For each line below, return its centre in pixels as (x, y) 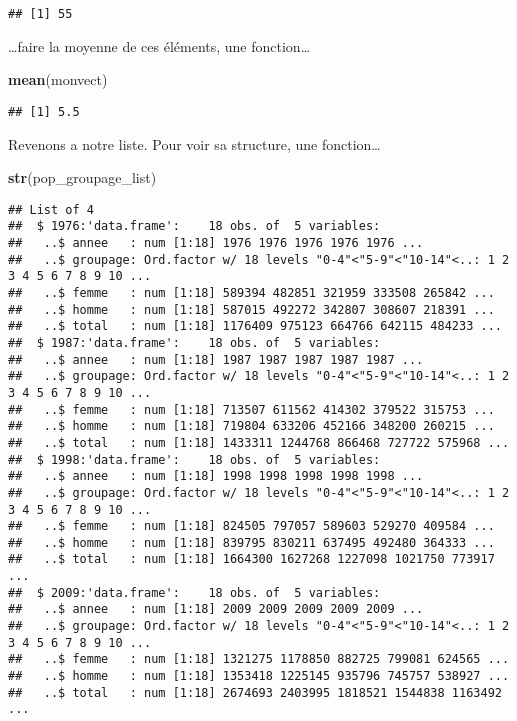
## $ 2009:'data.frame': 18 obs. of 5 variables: (194, 592)
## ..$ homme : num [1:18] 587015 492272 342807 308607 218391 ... (251, 309)
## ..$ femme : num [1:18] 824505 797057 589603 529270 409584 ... (251, 526)
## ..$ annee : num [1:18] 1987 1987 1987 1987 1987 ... (216, 359)
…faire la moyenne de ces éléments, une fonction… (159, 45)
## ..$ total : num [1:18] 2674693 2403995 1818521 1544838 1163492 (255, 692)
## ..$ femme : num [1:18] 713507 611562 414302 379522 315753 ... (251, 409)
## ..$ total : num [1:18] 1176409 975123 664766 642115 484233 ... (255, 326)
